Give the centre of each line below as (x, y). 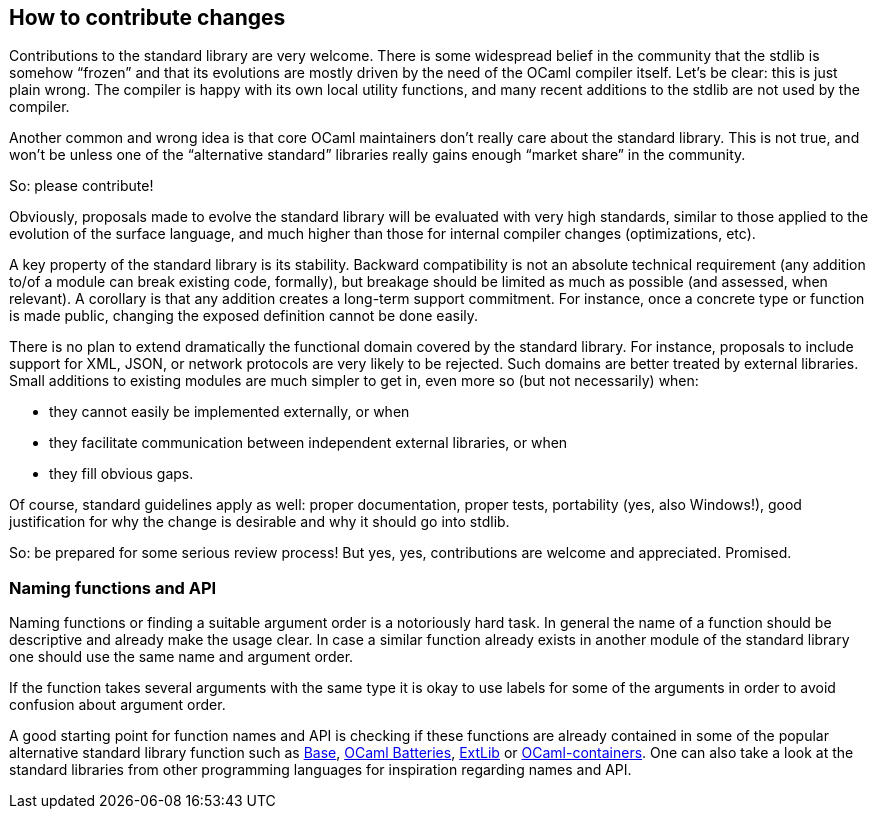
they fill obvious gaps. (121, 474)
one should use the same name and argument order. (181, 657)
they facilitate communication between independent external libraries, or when (308, 443)
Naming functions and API (113, 587)
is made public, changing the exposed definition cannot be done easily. (244, 316)
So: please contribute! (81, 186)
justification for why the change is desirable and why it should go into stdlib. (259, 522)
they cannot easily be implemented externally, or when (229, 412)
